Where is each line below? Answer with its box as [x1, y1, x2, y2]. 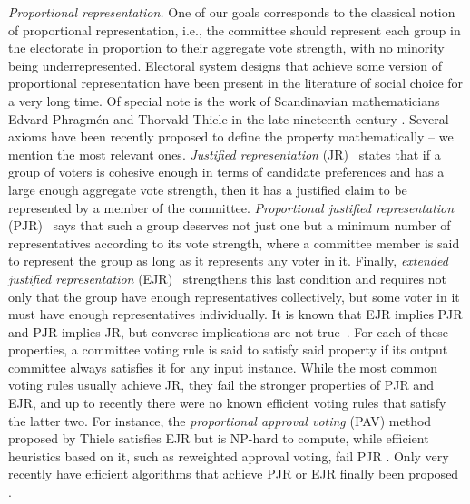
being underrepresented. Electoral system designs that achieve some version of [8, 55, 443, 74]
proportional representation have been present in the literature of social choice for [8, 73, 464, 92]
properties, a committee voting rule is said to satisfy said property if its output [8, 340, 448, 359]
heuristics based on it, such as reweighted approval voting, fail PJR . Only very [8, 446, 449, 465]
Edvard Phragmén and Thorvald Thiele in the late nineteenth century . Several [8, 109, 449, 128]
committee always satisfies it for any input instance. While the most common [8, 357, 437, 376]
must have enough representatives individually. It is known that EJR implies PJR [8, 305, 463, 324]
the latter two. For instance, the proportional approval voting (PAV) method [8, 411, 432, 430]
